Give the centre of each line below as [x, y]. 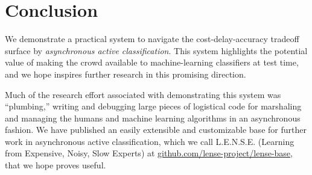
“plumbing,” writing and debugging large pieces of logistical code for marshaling [153, 106]
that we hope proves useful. [56, 165]
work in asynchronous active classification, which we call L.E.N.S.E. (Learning [150, 141]
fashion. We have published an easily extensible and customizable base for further [156, 130]
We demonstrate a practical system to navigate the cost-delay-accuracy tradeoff [152, 39]
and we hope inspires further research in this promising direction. [126, 74]
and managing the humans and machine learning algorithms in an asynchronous [153, 118]
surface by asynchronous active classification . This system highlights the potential [156, 50]
